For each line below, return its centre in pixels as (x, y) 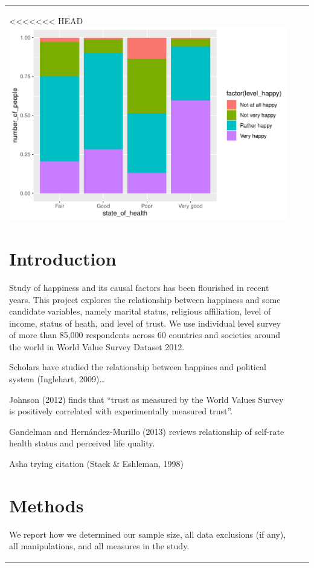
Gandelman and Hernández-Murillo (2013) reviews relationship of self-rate (147, 431)
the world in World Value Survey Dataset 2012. (97, 346)
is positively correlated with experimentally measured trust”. (121, 411)
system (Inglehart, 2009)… (57, 379)
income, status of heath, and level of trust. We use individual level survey (145, 323)
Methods (46, 505)
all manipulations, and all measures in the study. (99, 546)
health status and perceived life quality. (82, 443)
